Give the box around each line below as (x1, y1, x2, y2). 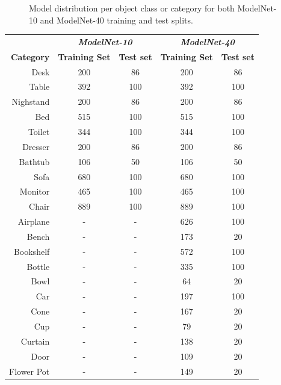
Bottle (26, 260, 50, 272)
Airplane (17, 215, 50, 228)
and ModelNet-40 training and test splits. (40, 13, 193, 26)
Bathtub (19, 155, 50, 167)
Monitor (19, 185, 50, 198)
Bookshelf (13, 245, 50, 257)
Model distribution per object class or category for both (29, 2, 235, 14)
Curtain (20, 334, 50, 347)
